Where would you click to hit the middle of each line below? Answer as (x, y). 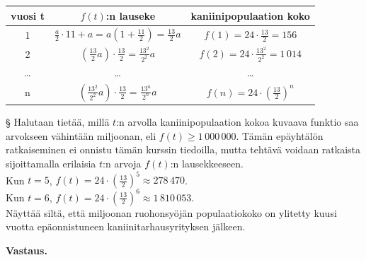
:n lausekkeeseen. (207, 164)
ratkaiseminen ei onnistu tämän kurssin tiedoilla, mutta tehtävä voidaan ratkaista (183, 149)
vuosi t (28, 15)
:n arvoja (122, 164)
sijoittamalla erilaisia (51, 164)
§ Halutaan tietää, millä (58, 122)
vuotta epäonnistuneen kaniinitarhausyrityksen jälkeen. (126, 226)
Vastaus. (27, 250)
